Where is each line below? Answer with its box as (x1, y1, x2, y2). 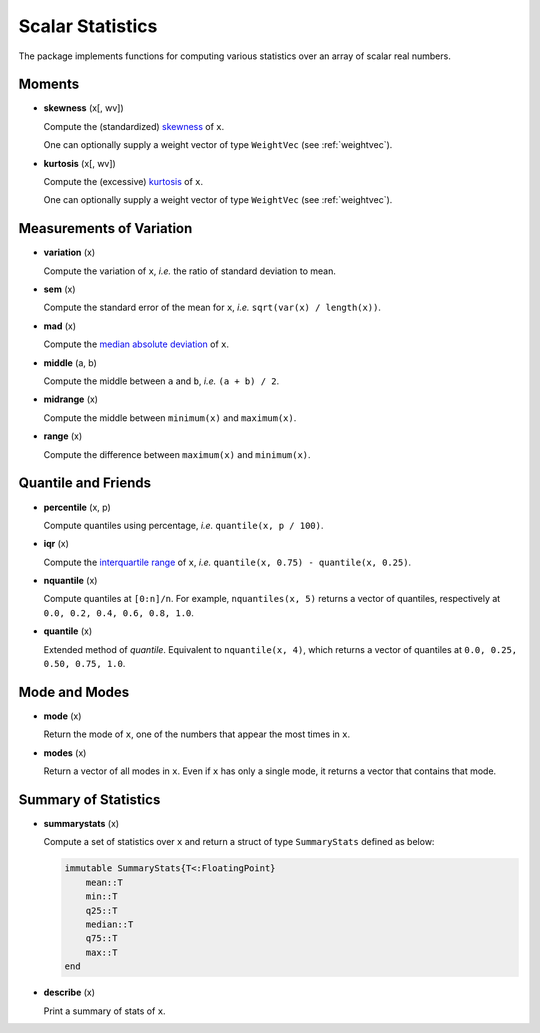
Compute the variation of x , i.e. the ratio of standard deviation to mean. (43, 265, 337, 277)
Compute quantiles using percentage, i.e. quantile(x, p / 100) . (43, 519, 324, 531)
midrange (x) (43, 393, 99, 405)
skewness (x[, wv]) (43, 102, 124, 114)
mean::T (85, 876, 124, 888)
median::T (85, 918, 134, 930)
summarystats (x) (43, 818, 120, 830)
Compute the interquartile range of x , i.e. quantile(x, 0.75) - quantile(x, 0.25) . (43, 556, 412, 568)
